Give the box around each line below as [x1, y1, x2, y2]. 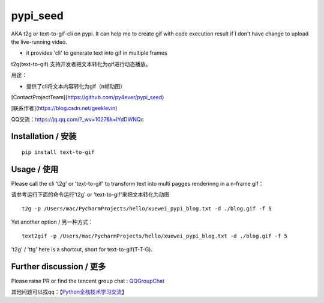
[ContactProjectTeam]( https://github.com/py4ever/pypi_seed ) [11, 93, 164, 100]
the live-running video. [11, 38, 67, 45]
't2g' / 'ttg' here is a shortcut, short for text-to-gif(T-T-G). [11, 245, 153, 252]
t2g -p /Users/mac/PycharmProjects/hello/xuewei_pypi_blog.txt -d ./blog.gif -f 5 [22, 205, 272, 212]
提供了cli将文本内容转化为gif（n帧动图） [26, 82, 126, 90]
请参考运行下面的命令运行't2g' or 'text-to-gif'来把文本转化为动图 [11, 191, 170, 198]
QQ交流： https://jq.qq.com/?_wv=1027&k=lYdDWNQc [11, 115, 144, 123]
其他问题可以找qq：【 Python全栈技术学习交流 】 [11, 289, 127, 296]
